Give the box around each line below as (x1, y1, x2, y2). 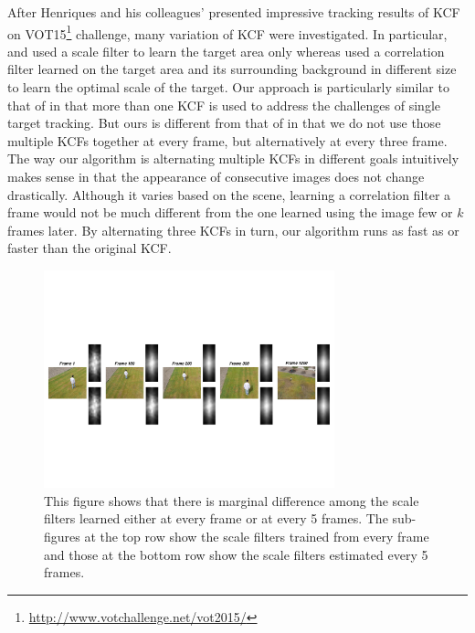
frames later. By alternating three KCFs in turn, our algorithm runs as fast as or (7, 220, 459, 239)
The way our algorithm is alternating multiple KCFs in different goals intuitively (7, 149, 459, 168)
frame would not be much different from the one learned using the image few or (7, 203, 453, 222)
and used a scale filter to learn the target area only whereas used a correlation (7, 41, 445, 60)
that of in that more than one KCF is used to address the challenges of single (7, 95, 440, 114)
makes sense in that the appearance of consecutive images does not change (7, 167, 425, 185)
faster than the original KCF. (7, 238, 172, 258)
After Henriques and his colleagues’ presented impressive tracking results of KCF (7, 3, 460, 21)
